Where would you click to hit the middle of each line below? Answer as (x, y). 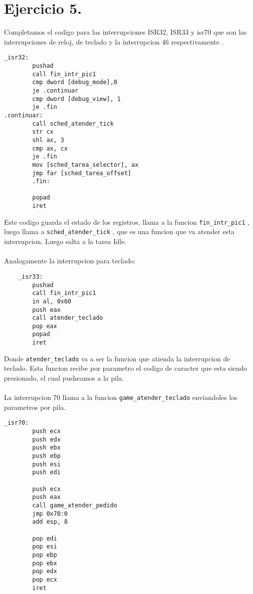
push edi (46, 472)
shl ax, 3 (48, 140)
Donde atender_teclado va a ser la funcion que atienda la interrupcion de (117, 358)
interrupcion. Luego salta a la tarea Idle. (65, 241)
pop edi (45, 538)
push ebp (46, 456)
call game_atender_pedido (75, 506)
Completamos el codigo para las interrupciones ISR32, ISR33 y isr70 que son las (126, 32)
